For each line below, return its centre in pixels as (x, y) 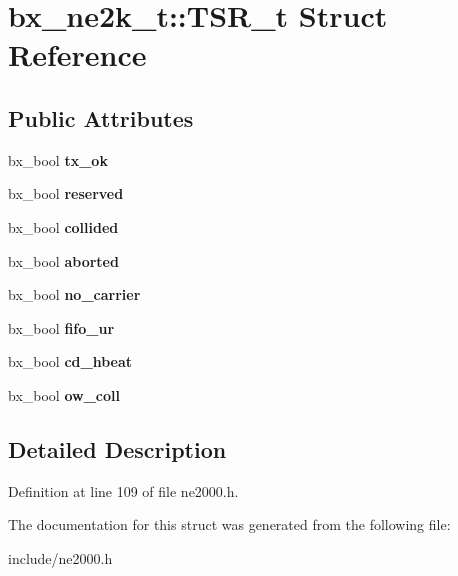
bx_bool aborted (63, 260)
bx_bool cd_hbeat (70, 361)
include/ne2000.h (60, 557)
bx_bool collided (63, 226)
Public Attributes (101, 117)
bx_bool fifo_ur (61, 327)
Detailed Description (117, 448)
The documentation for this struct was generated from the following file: (229, 524)
